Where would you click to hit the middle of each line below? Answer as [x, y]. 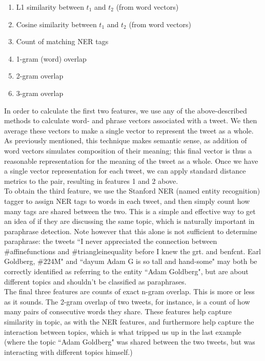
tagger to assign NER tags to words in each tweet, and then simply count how [127, 201]
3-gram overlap [40, 93]
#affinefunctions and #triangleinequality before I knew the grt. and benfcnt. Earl [132, 251]
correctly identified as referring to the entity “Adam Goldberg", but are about [126, 271]
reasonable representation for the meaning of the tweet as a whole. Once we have [131, 160]
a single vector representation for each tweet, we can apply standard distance [125, 171]
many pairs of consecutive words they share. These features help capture [118, 311]
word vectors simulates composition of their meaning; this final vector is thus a [128, 150]
